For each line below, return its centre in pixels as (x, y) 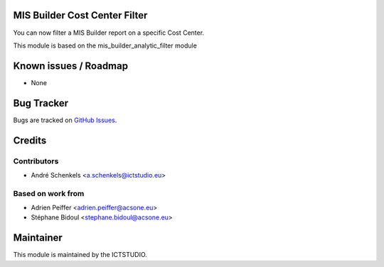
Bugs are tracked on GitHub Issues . (65, 120)
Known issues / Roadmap (70, 66)
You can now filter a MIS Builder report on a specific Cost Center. (109, 33)
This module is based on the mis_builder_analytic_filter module (105, 45)
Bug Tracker (41, 103)
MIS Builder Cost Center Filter (80, 15)
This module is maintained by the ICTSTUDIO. (80, 255)
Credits (30, 140)
